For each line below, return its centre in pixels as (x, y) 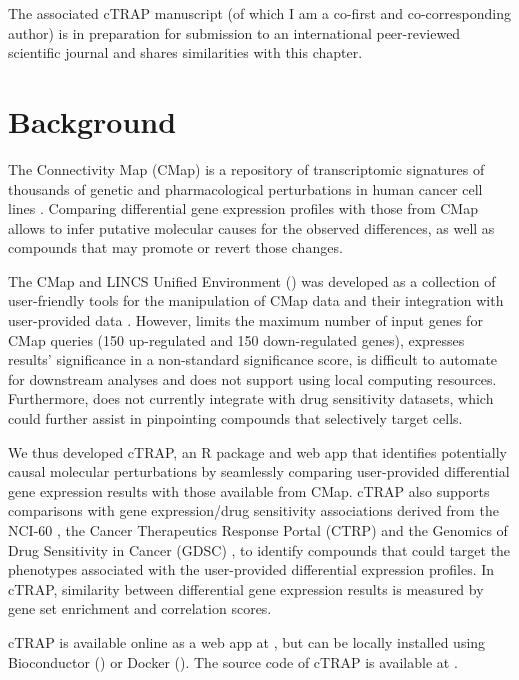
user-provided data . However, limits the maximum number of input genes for (245, 320)
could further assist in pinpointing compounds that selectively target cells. (235, 418)
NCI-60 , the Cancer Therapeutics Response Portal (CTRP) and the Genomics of (258, 530)
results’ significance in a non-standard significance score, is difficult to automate (253, 359)
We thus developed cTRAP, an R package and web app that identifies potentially (257, 451)
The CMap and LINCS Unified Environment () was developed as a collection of (252, 280)
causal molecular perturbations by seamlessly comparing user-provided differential (259, 471)
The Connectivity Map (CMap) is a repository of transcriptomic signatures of (246, 168)
